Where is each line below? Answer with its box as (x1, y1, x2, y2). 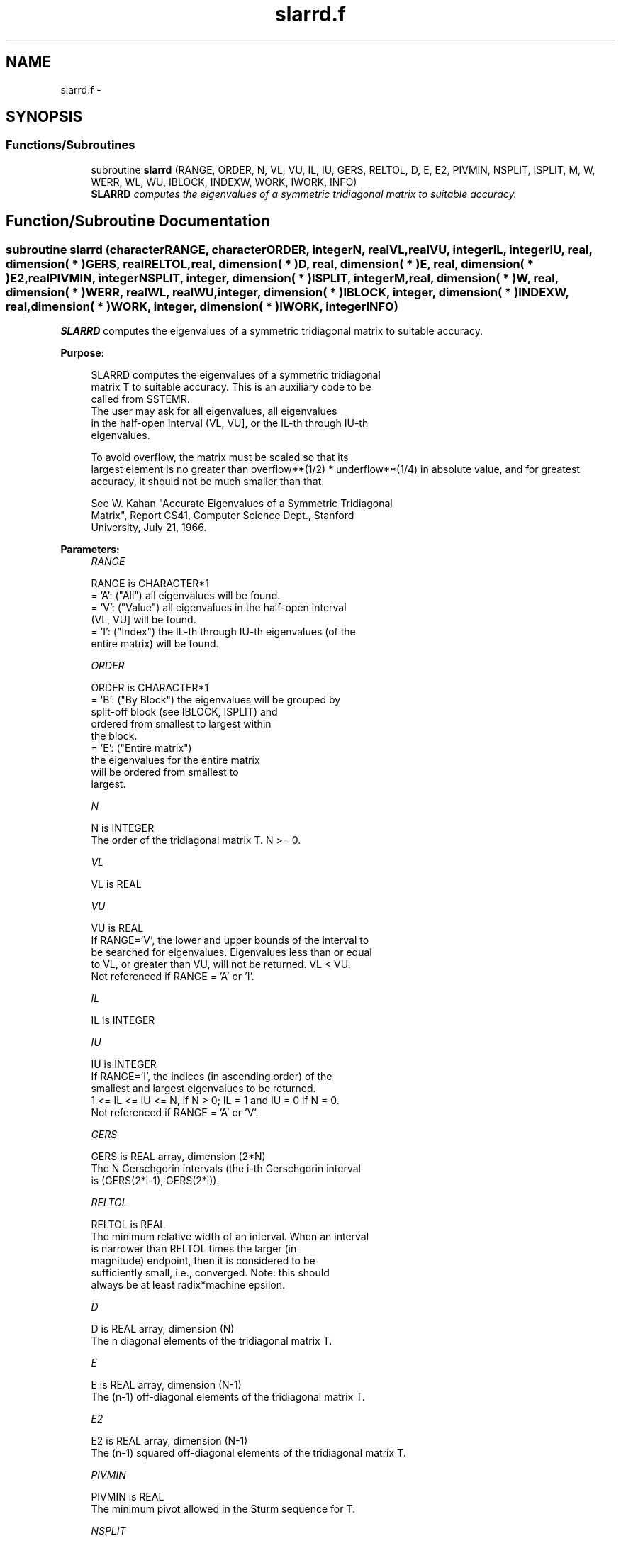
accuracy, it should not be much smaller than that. (91, 475, 325, 488)
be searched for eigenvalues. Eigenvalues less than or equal (91, 946, 372, 959)
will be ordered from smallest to (91, 766, 239, 779)
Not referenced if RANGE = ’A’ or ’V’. (91, 1106, 259, 1119)
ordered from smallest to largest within (91, 718, 272, 730)
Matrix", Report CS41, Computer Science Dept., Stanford (91, 509, 354, 522)
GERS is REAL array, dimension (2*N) (91, 1150, 266, 1163)
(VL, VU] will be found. (91, 613, 196, 626)
